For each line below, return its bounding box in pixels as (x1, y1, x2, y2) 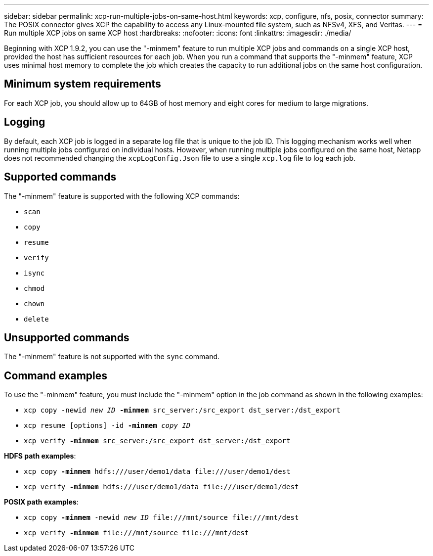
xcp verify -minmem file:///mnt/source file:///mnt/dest (24, 529, 249, 537)
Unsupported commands (4, 331, 130, 344)
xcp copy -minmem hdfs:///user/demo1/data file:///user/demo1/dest (24, 467, 291, 476)
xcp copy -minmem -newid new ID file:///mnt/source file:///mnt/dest (24, 513, 299, 522)
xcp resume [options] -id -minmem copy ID (24, 421, 191, 430)
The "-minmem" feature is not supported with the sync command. (4, 352, 220, 361)
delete (24, 315, 49, 323)
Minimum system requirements (4, 78, 161, 91)
